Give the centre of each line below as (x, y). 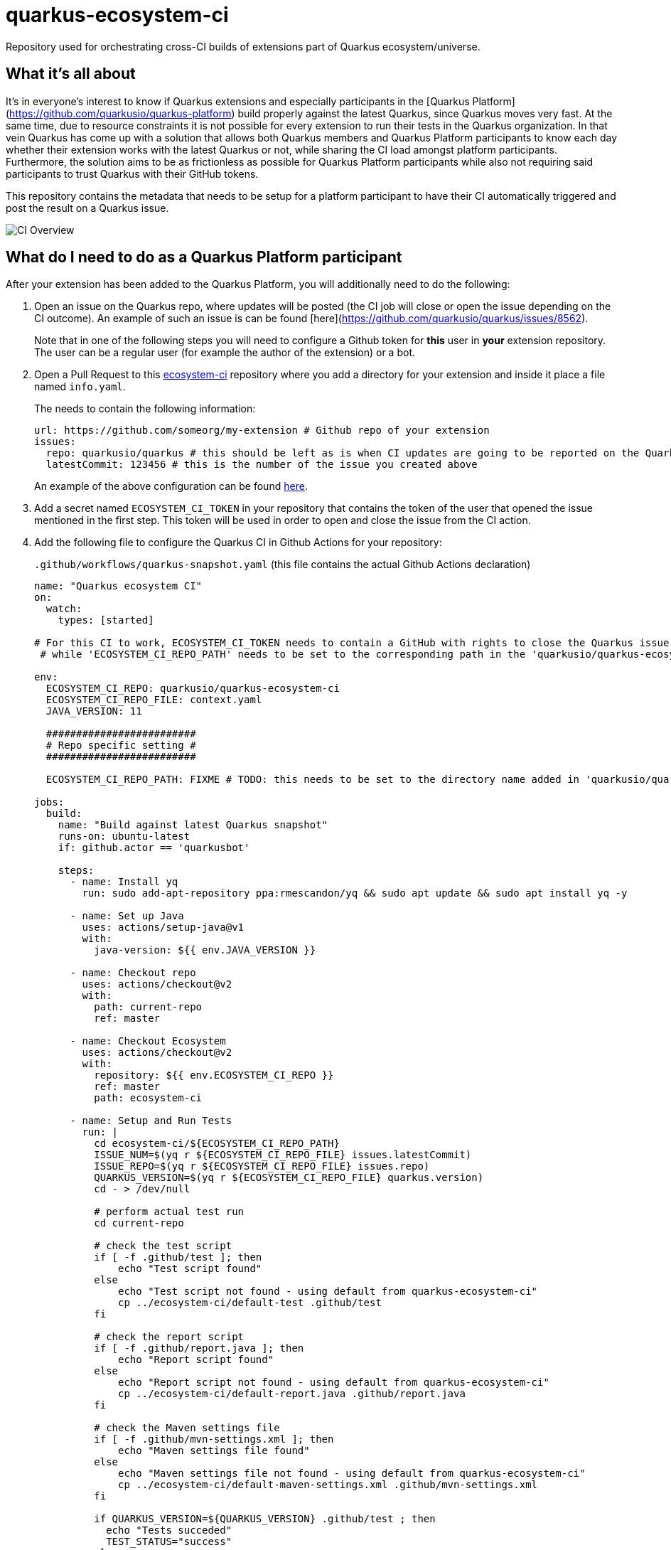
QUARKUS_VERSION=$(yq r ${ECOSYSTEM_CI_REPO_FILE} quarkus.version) (289, 1178)
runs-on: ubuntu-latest (124, 837)
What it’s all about (71, 74)
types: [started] (106, 620)
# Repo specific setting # (121, 745)
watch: (64, 609)
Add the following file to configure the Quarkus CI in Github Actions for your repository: (238, 542)
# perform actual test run (169, 1212)
